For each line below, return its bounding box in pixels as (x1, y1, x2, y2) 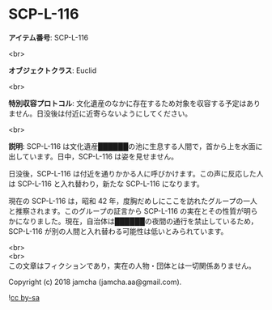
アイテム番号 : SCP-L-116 (8, 32, 89, 42)
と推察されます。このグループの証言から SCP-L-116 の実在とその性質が (8, 206, 244, 215)
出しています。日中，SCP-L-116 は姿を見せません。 (8, 151, 178, 161)
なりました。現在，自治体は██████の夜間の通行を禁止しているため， (22, 216, 258, 226)
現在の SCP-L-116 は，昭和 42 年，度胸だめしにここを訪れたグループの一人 (8, 196, 257, 206)
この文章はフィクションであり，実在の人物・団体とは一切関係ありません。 (8, 261, 257, 270)
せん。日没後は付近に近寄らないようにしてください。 (15, 108, 193, 118)
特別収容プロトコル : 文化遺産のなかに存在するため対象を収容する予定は (8, 98, 247, 108)
